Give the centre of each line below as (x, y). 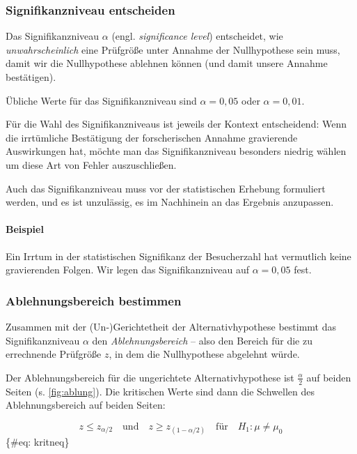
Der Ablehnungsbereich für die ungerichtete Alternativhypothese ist (150, 377)
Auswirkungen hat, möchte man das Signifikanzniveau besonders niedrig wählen (176, 151)
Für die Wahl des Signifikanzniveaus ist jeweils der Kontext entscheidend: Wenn (176, 124)
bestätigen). (31, 77)
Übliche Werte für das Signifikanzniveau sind (101, 100)
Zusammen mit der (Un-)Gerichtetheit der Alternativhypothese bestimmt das (171, 326)
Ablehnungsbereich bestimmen (94, 300)
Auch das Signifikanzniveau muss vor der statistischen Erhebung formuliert (166, 188)
